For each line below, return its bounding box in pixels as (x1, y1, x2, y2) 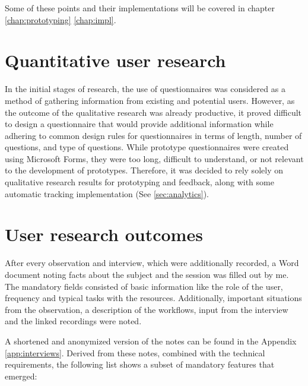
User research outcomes (5, 222, 203, 246)
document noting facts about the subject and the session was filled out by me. (5, 268, 289, 280)
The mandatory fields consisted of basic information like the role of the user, (5, 280, 283, 292)
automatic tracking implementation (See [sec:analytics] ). (5, 187, 209, 200)
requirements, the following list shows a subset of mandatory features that (5, 358, 275, 371)
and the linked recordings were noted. (5, 315, 142, 327)
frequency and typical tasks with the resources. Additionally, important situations (5, 292, 302, 304)
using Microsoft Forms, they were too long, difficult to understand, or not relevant (5, 152, 304, 164)
